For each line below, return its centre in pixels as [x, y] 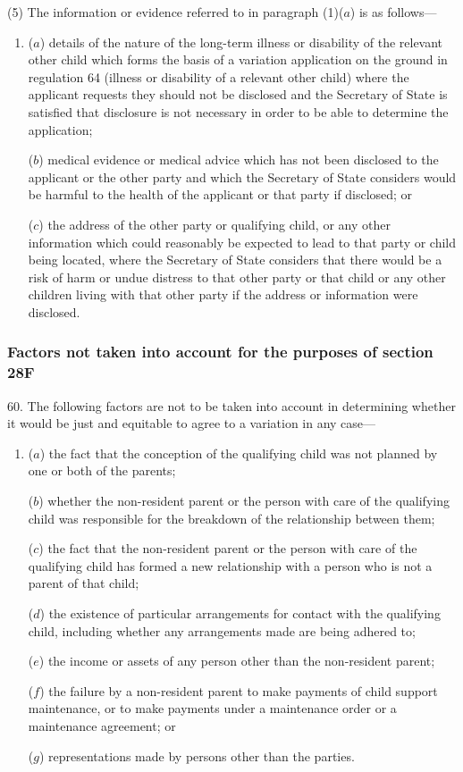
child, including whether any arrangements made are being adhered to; [222, 630]
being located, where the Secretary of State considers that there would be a [235, 260]
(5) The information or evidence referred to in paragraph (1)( [176, 12]
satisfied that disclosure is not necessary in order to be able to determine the [238, 111]
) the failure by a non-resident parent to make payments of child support [239, 690]
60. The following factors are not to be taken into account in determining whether [231, 405]
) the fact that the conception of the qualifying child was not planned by [239, 453]
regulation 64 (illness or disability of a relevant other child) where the [219, 76]
